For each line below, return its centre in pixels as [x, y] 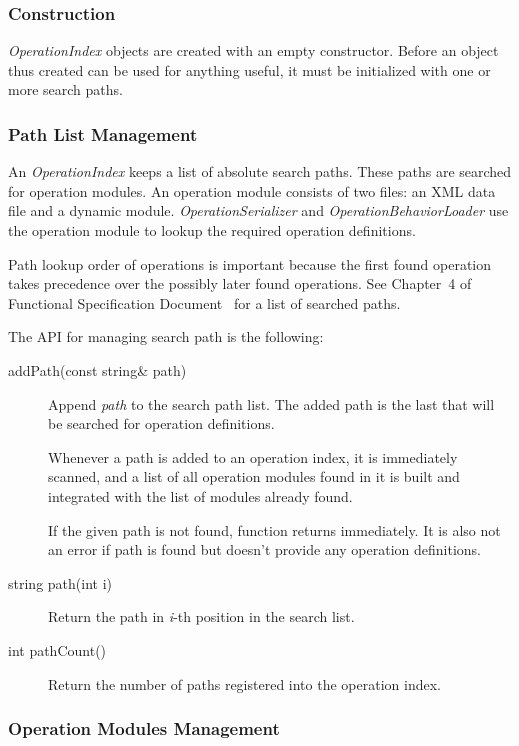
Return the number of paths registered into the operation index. [244, 683]
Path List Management [103, 133]
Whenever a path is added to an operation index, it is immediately [253, 456]
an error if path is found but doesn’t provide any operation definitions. [264, 549]
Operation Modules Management [144, 728]
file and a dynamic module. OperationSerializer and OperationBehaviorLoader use [258, 210]
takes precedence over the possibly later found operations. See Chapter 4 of [240, 283]
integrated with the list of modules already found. [200, 495]
